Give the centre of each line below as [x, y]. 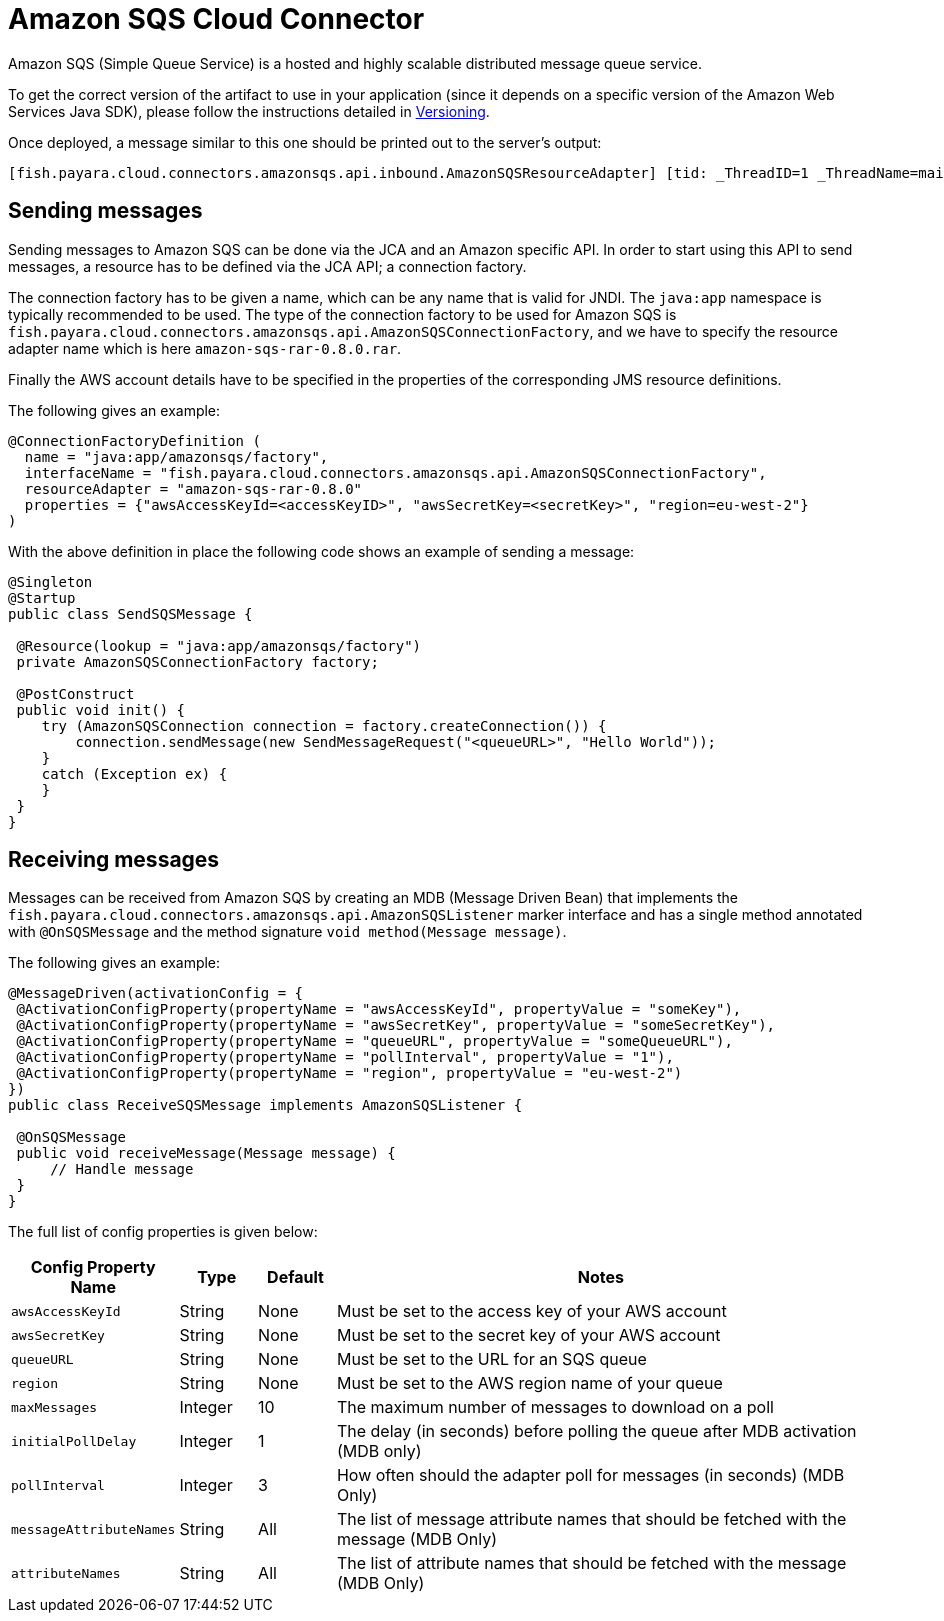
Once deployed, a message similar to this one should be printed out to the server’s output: [305, 142]
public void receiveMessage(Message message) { [206, 1153]
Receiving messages [114, 860]
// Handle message [122, 1169]
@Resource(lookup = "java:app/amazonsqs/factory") [219, 645]
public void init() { [101, 709]
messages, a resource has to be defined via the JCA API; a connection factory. [267, 266]
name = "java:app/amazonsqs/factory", [176, 456]
